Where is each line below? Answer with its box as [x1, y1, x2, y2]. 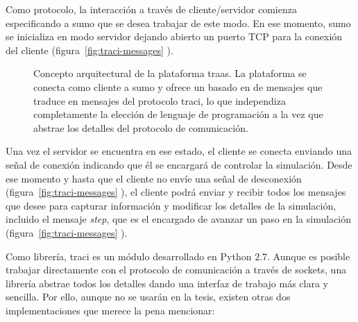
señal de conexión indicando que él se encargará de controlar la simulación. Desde [6, 157, 352, 171]
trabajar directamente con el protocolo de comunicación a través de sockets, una [6, 262, 347, 277]
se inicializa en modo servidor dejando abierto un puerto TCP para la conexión [6, 29, 343, 44]
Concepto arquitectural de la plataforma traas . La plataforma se [33, 66, 307, 80]
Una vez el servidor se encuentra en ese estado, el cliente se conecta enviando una [6, 144, 352, 158]
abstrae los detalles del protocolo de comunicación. [33, 120, 248, 135]
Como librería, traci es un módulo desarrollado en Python [6, 248, 252, 263]
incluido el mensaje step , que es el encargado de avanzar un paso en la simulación [6, 212, 351, 226]
